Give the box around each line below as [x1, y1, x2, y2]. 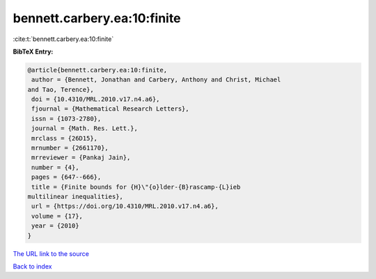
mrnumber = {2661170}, [31, 144, 109, 152]
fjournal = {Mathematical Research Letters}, [31, 105, 189, 113]
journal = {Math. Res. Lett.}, [31, 125, 139, 132]
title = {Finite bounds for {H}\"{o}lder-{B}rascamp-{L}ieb [31, 183, 241, 191]
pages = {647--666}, [31, 173, 102, 181]
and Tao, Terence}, [27, 86, 94, 93]
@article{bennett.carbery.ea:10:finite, [27, 66, 167, 74]
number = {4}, [31, 164, 79, 171]
